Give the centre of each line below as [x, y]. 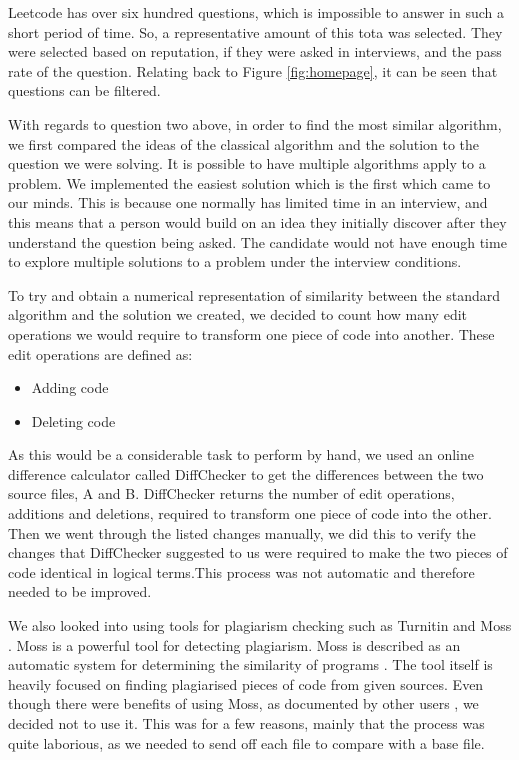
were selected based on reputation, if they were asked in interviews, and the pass [255, 51]
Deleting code [73, 420]
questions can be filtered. [84, 90]
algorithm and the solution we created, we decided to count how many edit [238, 314]
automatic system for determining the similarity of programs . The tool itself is [250, 664]
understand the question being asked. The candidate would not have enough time [257, 241]
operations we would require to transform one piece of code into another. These [251, 333]
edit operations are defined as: [100, 353]
